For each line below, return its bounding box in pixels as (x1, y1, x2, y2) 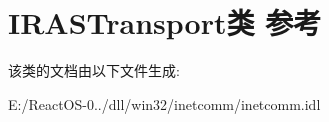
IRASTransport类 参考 (8, 2, 322, 43)
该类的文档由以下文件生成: (8, 60, 180, 81)
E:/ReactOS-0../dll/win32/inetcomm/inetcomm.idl (8, 93, 321, 114)
